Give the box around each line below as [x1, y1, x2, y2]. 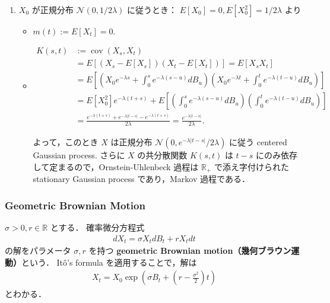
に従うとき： [127, 4, 177, 15]
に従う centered [229, 136, 287, 148]
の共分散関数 [137, 149, 188, 161]
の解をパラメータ [5, 244, 71, 257]
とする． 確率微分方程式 [50, 221, 145, 234]
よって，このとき [33, 136, 99, 148]
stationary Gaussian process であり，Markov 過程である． [33, 173, 250, 185]
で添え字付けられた [214, 160, 290, 173]
